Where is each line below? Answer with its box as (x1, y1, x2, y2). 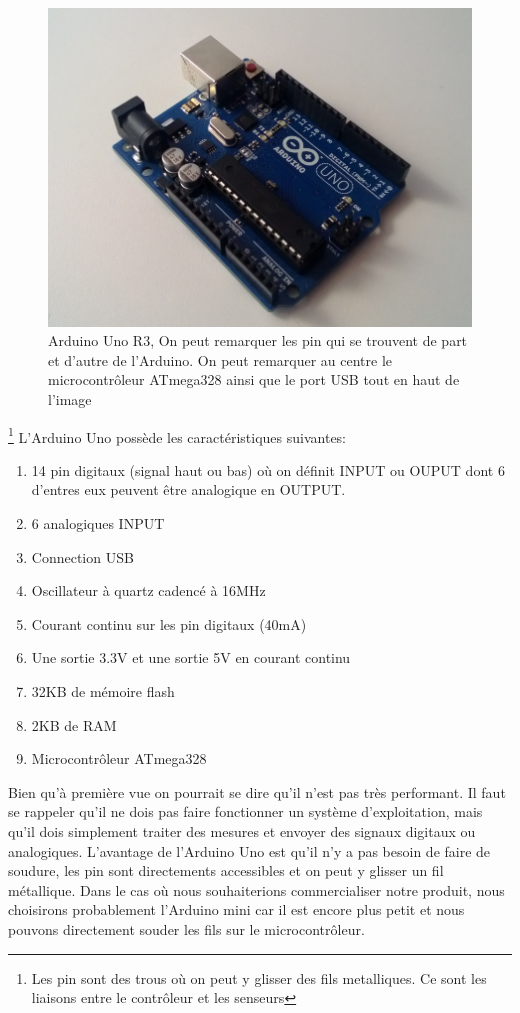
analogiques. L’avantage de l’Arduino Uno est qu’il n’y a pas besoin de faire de (8, 840, 491, 861)
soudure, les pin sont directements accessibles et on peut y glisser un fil (8, 860, 444, 881)
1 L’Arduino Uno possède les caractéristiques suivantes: (8, 423, 347, 447)
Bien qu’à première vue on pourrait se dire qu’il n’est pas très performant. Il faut (8, 781, 506, 802)
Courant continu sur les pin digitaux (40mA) (31, 613, 307, 634)
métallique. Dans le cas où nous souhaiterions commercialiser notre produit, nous (8, 879, 505, 900)
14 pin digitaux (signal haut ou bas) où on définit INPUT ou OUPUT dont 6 (31, 459, 505, 480)
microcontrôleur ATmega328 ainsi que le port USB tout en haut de (48, 369, 460, 390)
